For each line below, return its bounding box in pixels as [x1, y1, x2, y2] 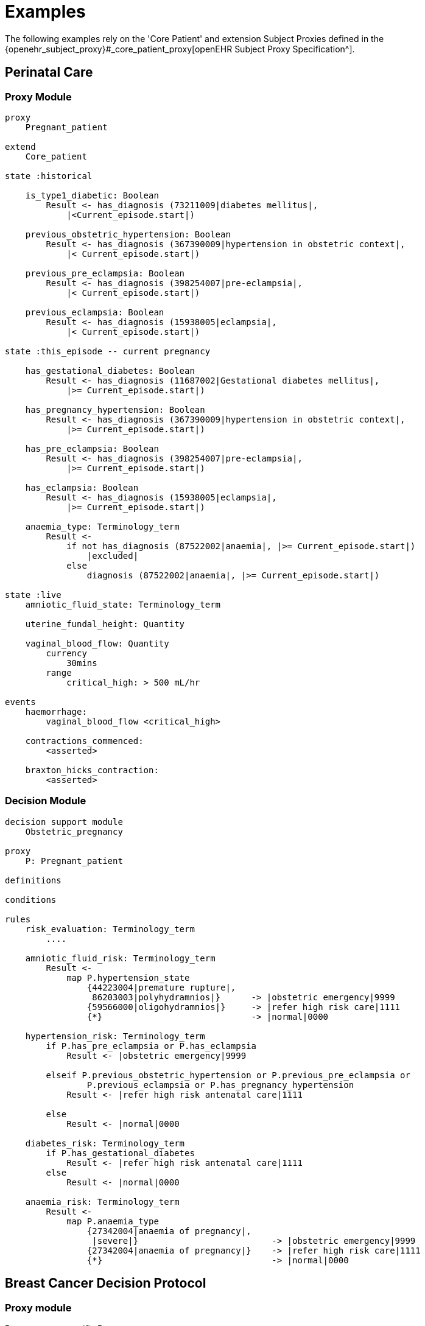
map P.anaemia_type [66, 1216, 159, 1226]
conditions [5, 894, 57, 905]
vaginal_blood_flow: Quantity [25, 638, 169, 648]
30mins [66, 658, 97, 668]
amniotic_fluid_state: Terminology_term [25, 599, 221, 609]
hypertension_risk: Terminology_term [25, 1031, 205, 1041]
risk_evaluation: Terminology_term [25, 924, 195, 934]
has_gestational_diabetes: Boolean [25, 365, 195, 376]
